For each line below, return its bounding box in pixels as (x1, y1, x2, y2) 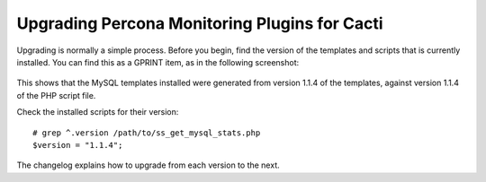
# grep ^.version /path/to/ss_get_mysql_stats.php (32, 127, 261, 138)
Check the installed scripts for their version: (16, 107, 179, 117)
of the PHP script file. (16, 90, 96, 100)
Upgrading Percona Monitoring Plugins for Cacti (16, 13, 383, 33)
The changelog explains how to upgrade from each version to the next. (16, 160, 280, 170)
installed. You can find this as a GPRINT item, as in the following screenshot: (16, 56, 300, 67)
